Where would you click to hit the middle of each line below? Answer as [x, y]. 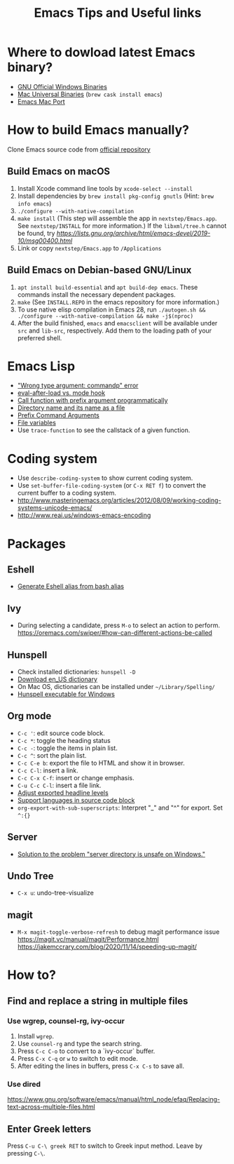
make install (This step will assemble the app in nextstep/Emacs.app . [117, 218]
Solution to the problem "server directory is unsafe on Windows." [111, 854]
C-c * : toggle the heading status [64, 740]
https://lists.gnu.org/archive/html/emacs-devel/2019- [133, 233]
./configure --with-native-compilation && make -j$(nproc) [105, 316]
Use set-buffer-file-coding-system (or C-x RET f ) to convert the [112, 486]
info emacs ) [34, 203]
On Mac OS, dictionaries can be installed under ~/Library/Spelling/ [116, 687]
